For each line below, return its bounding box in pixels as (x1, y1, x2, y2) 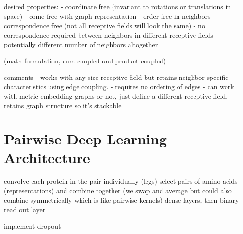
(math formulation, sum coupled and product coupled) (4, 55, 166, 65)
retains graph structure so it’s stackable (4, 100, 122, 110)
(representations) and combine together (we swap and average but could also (4, 185, 232, 195)
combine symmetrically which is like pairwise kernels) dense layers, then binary (4, 195, 239, 205)
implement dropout (4, 220, 61, 231)
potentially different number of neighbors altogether (4, 39, 158, 49)
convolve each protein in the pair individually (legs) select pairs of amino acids (4, 176, 238, 186)
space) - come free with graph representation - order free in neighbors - (4, 11, 215, 21)
